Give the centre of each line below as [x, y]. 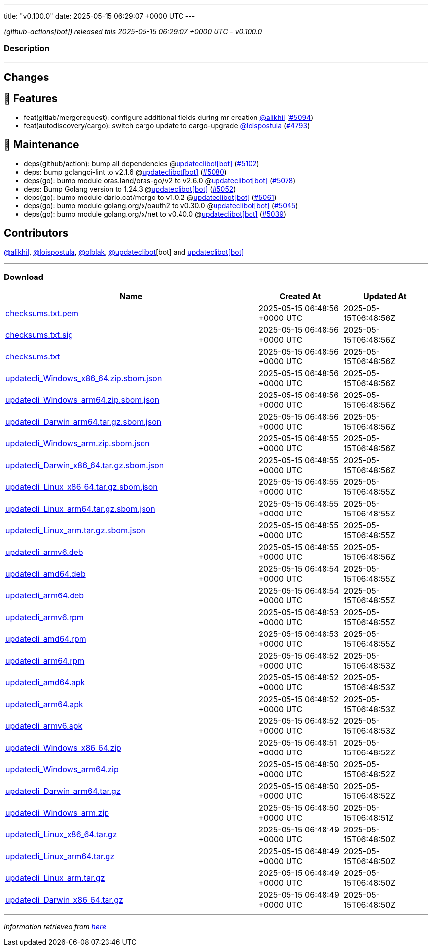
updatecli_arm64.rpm [45, 661]
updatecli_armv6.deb [44, 552]
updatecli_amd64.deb [46, 574]
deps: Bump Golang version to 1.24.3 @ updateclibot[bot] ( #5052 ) [130, 189]
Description [27, 49]
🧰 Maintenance [42, 145]
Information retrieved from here [55, 927]
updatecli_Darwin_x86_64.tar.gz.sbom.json [85, 465]
